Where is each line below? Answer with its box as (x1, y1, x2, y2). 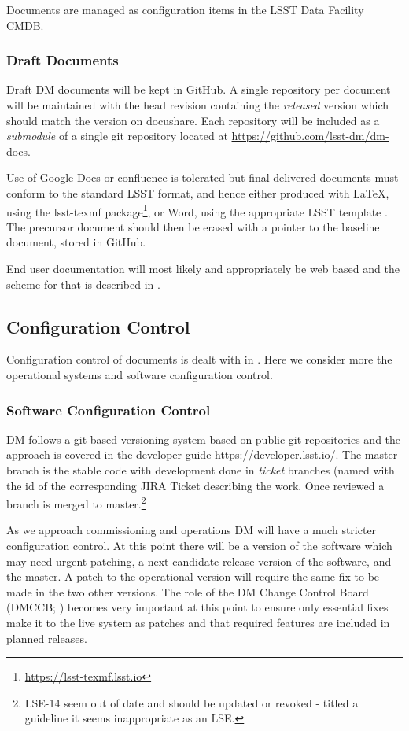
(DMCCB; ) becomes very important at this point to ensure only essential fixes (6, 599, 389, 615)
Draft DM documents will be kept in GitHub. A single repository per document (6, 81, 391, 98)
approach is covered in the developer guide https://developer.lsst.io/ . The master (6, 446, 398, 463)
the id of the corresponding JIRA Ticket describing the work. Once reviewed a (6, 477, 385, 493)
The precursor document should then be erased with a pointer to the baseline (6, 218, 380, 234)
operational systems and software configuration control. (6, 366, 273, 382)
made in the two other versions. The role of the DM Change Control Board (6, 583, 369, 600)
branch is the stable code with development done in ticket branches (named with (6, 461, 395, 478)
